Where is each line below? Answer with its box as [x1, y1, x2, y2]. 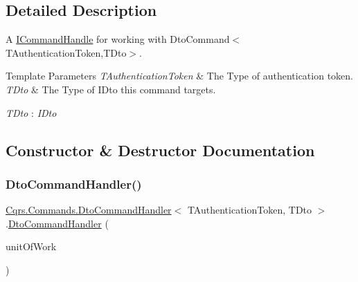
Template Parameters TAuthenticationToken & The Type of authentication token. [6, 68, 353, 83]
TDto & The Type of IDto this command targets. [6, 82, 216, 96]
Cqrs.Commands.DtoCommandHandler [6, 203, 172, 217]
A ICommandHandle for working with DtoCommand [6, 32, 230, 46]
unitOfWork [6, 239, 57, 254]
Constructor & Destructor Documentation [6, 139, 315, 160]
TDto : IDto [6, 105, 57, 120]
